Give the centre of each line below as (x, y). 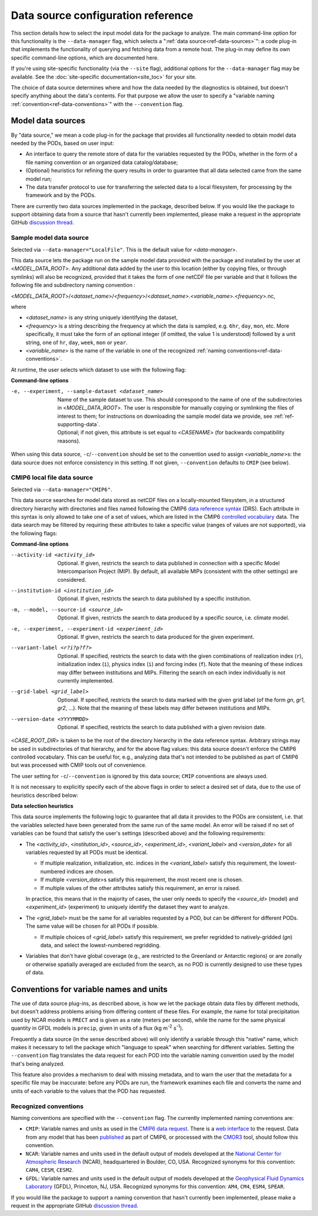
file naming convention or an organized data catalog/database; (102, 162)
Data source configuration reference (102, 15)
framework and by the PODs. (61, 195)
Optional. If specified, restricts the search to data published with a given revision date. (162, 727)
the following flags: (34, 533)
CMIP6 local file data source (52, 477)
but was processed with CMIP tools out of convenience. (79, 765)
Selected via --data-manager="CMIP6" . (62, 489)
